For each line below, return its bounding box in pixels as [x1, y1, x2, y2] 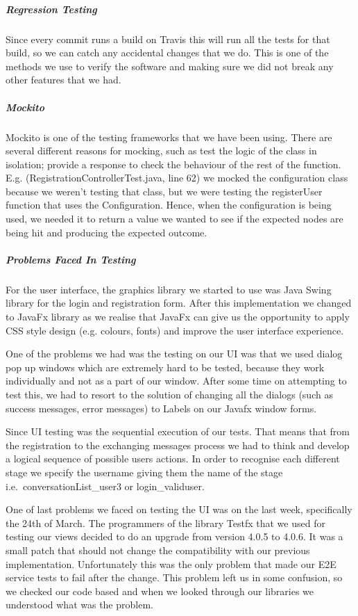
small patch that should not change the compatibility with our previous [6, 542, 310, 557]
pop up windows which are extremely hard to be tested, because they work [6, 359, 325, 374]
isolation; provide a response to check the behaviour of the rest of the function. [6, 156, 341, 171]
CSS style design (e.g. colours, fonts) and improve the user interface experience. [6, 323, 344, 337]
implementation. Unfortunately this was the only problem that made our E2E [6, 556, 336, 571]
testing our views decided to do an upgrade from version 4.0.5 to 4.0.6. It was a [6, 529, 343, 544]
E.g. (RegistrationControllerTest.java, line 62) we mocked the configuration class [6, 170, 348, 185]
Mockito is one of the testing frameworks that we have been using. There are [6, 129, 332, 144]
